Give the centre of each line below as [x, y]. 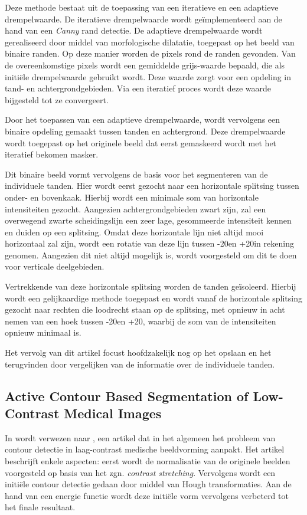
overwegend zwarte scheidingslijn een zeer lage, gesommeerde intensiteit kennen [148, 220]
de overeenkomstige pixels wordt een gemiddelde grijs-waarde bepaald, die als [145, 65]
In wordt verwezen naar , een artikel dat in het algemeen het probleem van [140, 437]
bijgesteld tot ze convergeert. [57, 99]
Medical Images [113, 413]
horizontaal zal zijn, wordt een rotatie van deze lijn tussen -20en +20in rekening [149, 243]
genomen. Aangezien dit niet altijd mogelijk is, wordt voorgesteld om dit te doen [151, 255]
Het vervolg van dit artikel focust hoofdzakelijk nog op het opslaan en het [138, 352]
